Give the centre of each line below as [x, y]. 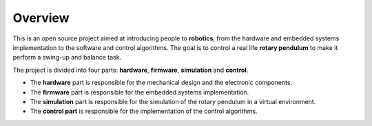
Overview [41, 18]
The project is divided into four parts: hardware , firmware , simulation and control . [131, 70]
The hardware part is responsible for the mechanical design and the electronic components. [161, 83]
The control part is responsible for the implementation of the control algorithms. [144, 111]
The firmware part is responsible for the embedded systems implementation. [139, 92]
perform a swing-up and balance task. [67, 58]
